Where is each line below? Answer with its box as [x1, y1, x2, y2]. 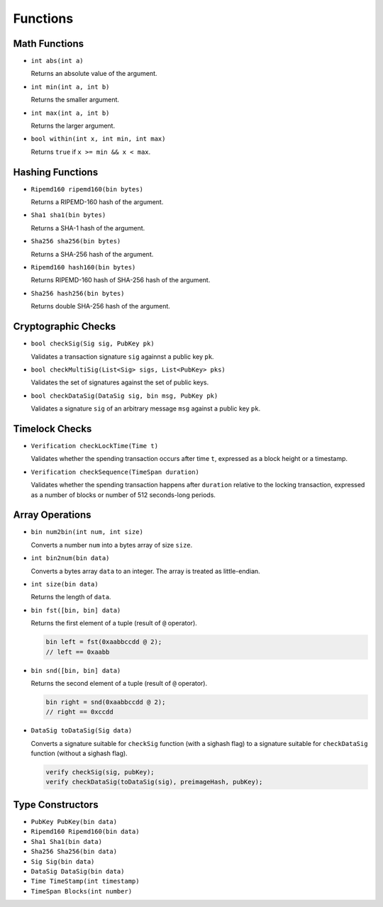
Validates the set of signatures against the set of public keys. [30, 378, 209, 386]
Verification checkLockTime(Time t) [30, 442, 159, 450]
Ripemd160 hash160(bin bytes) [30, 263, 136, 272]
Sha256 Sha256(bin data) [30, 847, 117, 856]
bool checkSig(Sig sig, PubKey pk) [30, 340, 155, 347]
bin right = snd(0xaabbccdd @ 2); [45, 698, 166, 706]
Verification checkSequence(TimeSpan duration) [30, 468, 200, 476]
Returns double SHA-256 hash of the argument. [30, 302, 170, 311]
